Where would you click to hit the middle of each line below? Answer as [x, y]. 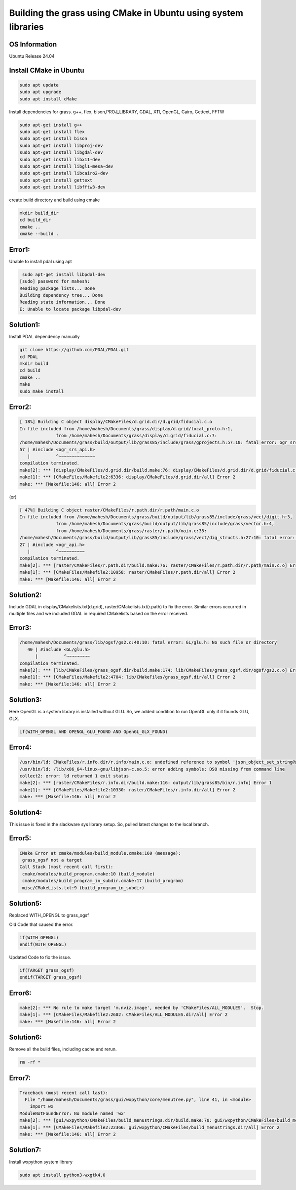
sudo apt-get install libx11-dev [60, 159]
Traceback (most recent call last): [64, 1093]
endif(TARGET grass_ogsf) [51, 977]
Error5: [20, 838]
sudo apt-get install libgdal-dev [61, 153]
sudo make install [42, 391]
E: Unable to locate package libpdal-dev [70, 309]
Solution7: [25, 1150]
